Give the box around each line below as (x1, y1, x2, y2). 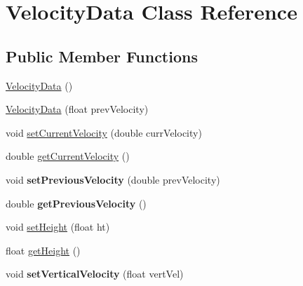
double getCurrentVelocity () (6, 149, 130, 163)
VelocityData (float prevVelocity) (6, 102, 149, 116)
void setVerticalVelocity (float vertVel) (6, 266, 184, 281)
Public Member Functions (6, 45, 198, 67)
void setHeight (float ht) (6, 219, 110, 234)
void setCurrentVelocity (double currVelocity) (6, 125, 202, 139)
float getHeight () (6, 243, 81, 257)
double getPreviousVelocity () (6, 196, 147, 210)
